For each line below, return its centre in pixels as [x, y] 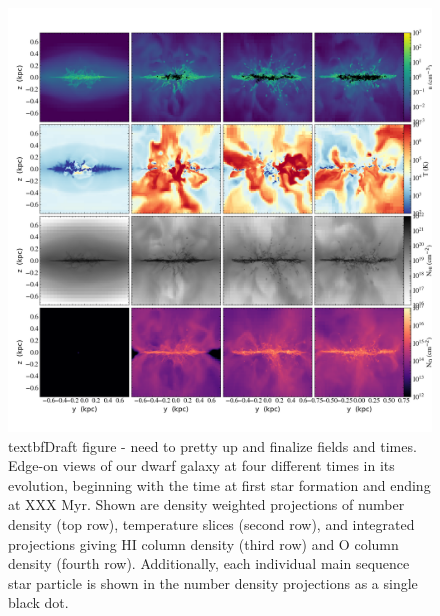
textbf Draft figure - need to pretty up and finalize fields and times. [212, 445]
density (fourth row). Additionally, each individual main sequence [209, 563]
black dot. [38, 602]
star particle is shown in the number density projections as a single [213, 582]
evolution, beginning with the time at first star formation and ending [219, 484]
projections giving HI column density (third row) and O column [203, 543]
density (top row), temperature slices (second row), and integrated [211, 523]
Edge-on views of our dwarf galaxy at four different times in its [201, 465]
